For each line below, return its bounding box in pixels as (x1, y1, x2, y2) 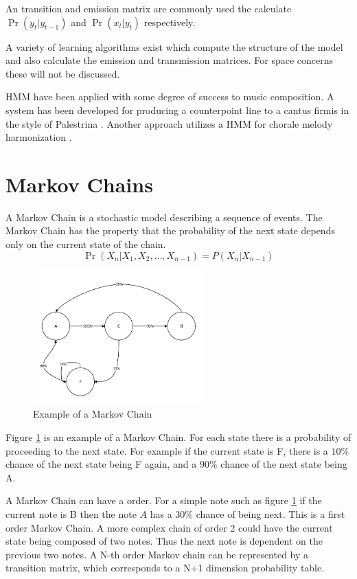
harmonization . (5, 130, 72, 144)
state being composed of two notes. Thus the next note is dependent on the (5, 534, 323, 548)
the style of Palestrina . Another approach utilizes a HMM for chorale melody (5, 116, 333, 130)
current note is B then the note (5, 506, 137, 521)
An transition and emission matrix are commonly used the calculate (5, 1, 292, 15)
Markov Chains (5, 170, 153, 198)
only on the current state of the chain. (5, 237, 166, 251)
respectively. (143, 14, 196, 29)
